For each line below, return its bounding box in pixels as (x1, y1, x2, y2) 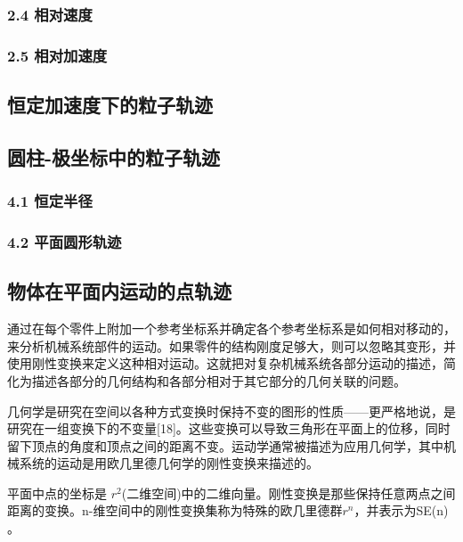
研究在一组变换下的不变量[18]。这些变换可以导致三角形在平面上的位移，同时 (7, 419, 451, 438)
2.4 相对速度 (7, 3, 93, 25)
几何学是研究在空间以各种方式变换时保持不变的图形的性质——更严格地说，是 (7, 401, 456, 420)
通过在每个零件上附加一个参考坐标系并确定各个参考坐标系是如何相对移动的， (7, 319, 456, 338)
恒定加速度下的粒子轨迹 (7, 91, 213, 119)
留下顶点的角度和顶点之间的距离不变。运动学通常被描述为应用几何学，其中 (7, 436, 443, 455)
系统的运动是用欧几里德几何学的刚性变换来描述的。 (19, 454, 319, 472)
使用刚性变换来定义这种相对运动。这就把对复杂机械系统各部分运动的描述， (7, 354, 443, 373)
